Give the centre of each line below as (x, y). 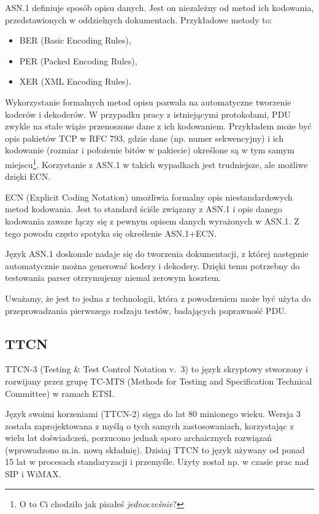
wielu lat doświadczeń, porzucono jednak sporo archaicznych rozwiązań (139, 438)
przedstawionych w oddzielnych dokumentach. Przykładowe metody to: (139, 19)
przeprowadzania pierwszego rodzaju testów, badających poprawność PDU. (146, 310)
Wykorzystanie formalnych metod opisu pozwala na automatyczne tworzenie (148, 102)
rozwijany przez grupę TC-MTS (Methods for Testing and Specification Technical (159, 381)
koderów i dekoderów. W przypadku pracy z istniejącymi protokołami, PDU (148, 114)
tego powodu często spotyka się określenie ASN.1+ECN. (111, 233)
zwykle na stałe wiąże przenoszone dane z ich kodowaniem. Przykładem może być (158, 126)
